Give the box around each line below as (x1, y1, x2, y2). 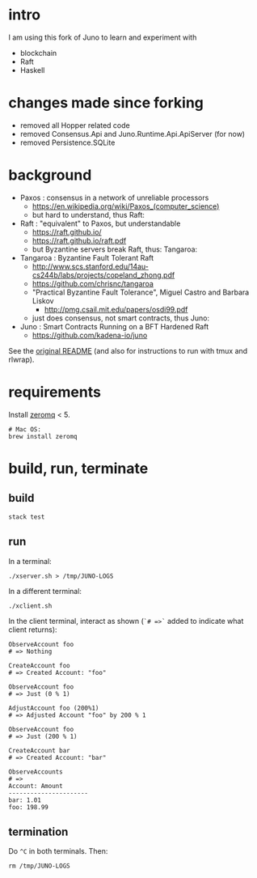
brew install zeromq (8, 432, 78, 440)
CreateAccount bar (8, 746, 70, 754)
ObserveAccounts (8, 767, 63, 776)
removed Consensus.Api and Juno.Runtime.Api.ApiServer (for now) (19, 129, 245, 138)
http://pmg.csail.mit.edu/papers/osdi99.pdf (44, 304, 188, 314)
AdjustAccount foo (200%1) (8, 704, 99, 712)
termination (8, 825, 69, 838)
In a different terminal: (8, 586, 82, 596)
